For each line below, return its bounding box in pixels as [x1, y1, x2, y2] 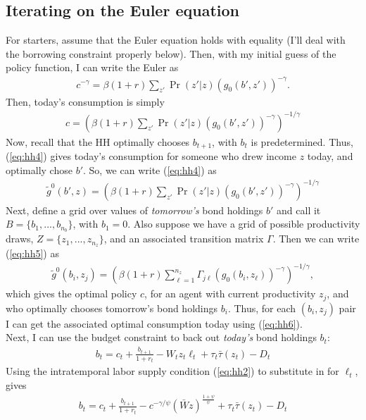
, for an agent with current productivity [144, 286, 316, 301]
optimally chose [6, 162, 72, 177]
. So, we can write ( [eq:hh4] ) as [83, 162, 217, 177]
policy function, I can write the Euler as [6, 60, 179, 75]
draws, [6, 231, 34, 246]
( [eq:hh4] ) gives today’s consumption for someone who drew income [6, 149, 296, 163]
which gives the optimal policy [6, 286, 137, 301]
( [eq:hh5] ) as [6, 246, 59, 261]
